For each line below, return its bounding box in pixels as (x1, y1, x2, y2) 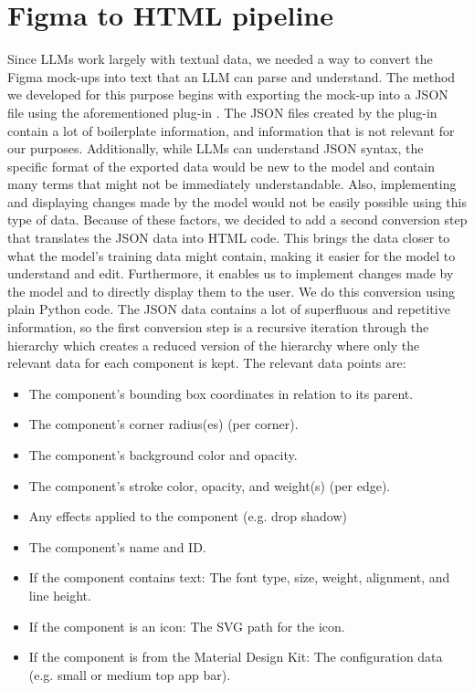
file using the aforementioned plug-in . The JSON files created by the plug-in (7, 102, 437, 121)
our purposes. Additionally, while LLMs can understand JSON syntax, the (7, 139, 424, 158)
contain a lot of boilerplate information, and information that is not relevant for (7, 120, 455, 140)
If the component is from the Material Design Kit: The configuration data (28, 647, 443, 666)
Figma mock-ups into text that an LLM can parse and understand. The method (7, 67, 456, 86)
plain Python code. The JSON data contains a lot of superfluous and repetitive (7, 299, 450, 319)
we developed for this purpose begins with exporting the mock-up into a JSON (7, 85, 448, 104)
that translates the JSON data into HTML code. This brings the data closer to (7, 228, 450, 247)
